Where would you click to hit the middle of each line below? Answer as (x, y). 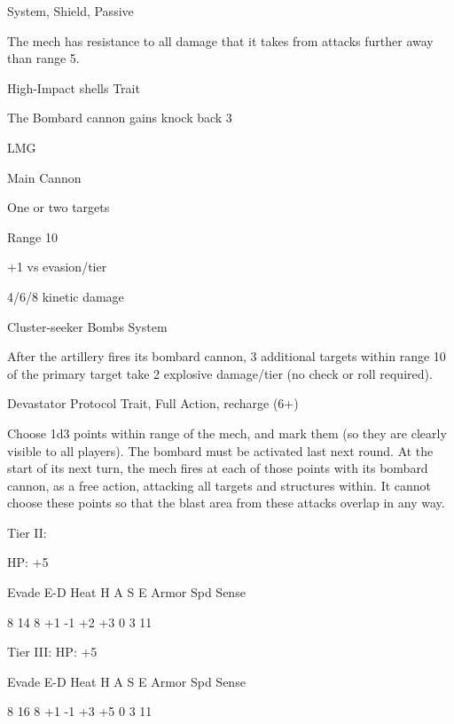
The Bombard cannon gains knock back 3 (120, 118)
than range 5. (43, 58)
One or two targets (59, 207)
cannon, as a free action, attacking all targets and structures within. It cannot (219, 485)
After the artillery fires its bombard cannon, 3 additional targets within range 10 (227, 356)
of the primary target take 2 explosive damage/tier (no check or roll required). (220, 373)
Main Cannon (44, 177)
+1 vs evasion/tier (57, 267)
